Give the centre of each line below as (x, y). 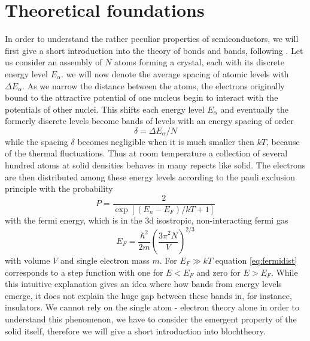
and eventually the (254, 109)
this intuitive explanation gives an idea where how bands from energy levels (143, 284)
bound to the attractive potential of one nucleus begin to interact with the (142, 97)
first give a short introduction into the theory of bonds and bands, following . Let (154, 50)
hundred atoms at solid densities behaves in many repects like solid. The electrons (155, 165)
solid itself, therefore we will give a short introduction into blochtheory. (135, 331)
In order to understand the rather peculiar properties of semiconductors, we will (152, 39)
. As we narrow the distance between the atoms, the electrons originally (154, 85)
